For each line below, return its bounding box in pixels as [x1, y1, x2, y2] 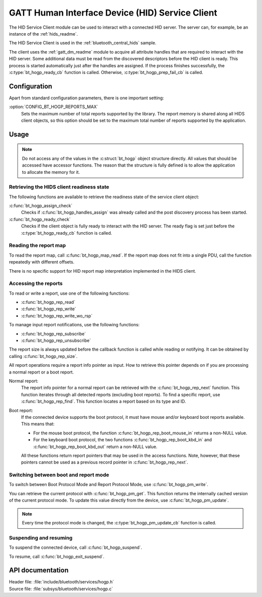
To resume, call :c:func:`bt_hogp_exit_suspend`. [9, 553, 104, 560]
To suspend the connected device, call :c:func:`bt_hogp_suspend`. [9, 544, 143, 550]
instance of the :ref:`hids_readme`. [9, 31, 78, 37]
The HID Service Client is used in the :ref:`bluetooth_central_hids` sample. [9, 40, 157, 46]
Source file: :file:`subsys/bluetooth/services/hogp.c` [9, 586, 114, 592]
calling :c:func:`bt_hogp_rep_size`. [9, 353, 78, 359]
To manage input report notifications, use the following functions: [9, 322, 140, 328]
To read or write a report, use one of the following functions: [9, 290, 130, 296]
